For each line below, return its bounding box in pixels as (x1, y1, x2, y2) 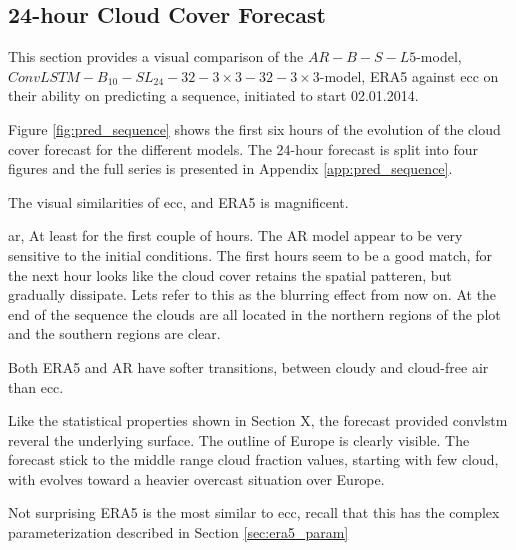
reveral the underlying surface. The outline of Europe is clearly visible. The (8, 429, 470, 450)
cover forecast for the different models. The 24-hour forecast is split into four (8, 138, 479, 159)
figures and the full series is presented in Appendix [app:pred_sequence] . (8, 158, 453, 179)
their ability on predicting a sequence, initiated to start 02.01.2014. (8, 85, 419, 106)
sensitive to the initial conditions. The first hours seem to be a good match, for (8, 244, 492, 265)
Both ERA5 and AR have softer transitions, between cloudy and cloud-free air (8, 356, 489, 377)
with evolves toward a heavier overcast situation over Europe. (8, 468, 385, 489)
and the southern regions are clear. (8, 323, 221, 344)
